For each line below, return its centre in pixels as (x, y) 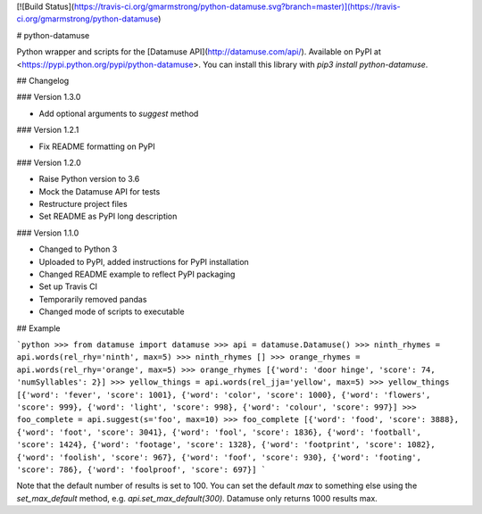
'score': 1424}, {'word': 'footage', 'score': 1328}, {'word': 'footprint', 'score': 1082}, (226, 445)
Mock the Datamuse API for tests (100, 191)
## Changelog (43, 80)
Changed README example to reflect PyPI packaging (137, 274)
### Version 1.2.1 (48, 130)
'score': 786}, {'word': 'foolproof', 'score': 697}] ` (141, 469)
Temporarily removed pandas (93, 299)
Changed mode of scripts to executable (112, 311)
